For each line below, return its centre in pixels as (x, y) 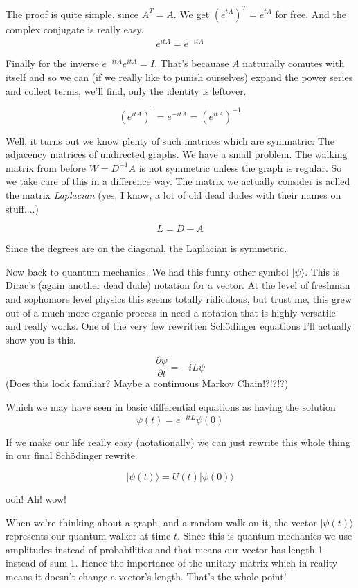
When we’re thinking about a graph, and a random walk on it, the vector (161, 522)
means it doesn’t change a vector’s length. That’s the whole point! (146, 576)
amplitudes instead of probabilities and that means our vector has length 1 (164, 549)
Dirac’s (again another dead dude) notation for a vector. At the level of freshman (178, 285)
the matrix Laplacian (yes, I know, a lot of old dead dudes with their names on (173, 195)
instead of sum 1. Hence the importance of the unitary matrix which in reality (172, 563)
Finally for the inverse (52, 63)
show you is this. (41, 339)
